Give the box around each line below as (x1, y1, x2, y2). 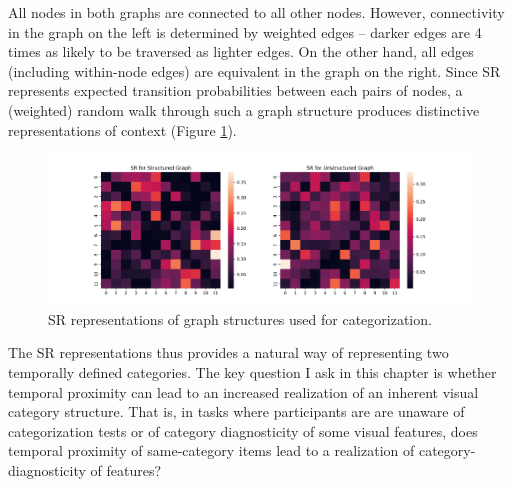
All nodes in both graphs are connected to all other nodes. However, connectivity (8, 2, 505, 22)
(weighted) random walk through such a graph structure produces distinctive (8, 99, 480, 120)
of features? (90, 460, 162, 481)
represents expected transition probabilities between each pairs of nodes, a (8, 80, 463, 101)
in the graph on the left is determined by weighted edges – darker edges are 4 (8, 21, 482, 42)
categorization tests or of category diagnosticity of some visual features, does (8, 420, 478, 441)
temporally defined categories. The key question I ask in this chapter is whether (8, 362, 497, 383)
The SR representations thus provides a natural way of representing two (8, 342, 449, 363)
